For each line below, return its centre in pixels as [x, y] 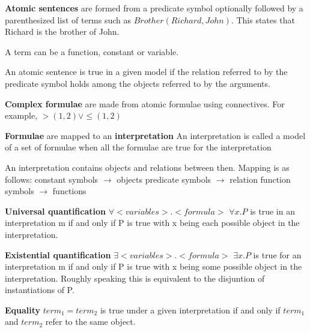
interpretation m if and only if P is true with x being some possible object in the [153, 266]
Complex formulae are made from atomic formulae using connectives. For [145, 103]
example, [21, 115]
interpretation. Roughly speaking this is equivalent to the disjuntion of [135, 278]
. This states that [263, 19]
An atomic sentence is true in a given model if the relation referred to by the [146, 72]
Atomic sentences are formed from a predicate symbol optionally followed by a [154, 8]
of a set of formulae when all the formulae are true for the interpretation [138, 147]
